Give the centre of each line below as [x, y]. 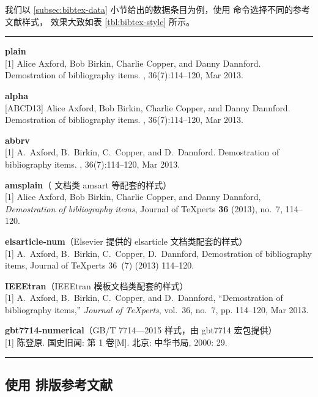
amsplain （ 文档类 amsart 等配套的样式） [88, 184]
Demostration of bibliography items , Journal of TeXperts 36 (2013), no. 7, [144, 208]
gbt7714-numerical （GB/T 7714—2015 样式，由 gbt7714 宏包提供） [141, 330]
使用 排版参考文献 [59, 384]
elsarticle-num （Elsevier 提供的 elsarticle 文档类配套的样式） [126, 241]
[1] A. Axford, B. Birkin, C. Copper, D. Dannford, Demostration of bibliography [158, 253]
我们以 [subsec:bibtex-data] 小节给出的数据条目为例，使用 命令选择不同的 [149, 9]
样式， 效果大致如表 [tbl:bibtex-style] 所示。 [108, 21]
